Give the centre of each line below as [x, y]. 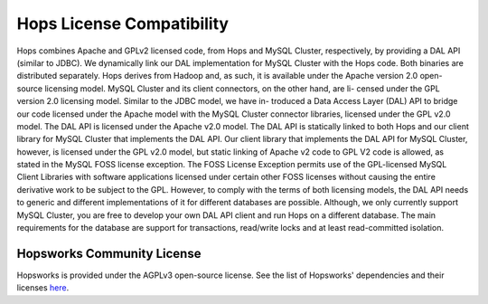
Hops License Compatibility [123, 24]
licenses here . [43, 288]
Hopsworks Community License [109, 253]
